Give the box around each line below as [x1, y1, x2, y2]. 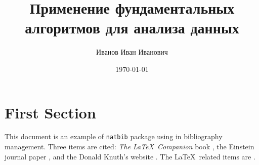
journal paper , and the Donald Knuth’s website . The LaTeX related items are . [5, 151, 255, 161]
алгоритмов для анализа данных [25, 17, 239, 38]
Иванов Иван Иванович [96, 47, 168, 57]
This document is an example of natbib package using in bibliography [5, 131, 223, 142]
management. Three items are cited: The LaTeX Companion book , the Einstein [5, 141, 254, 152]
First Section [5, 102, 96, 122]
